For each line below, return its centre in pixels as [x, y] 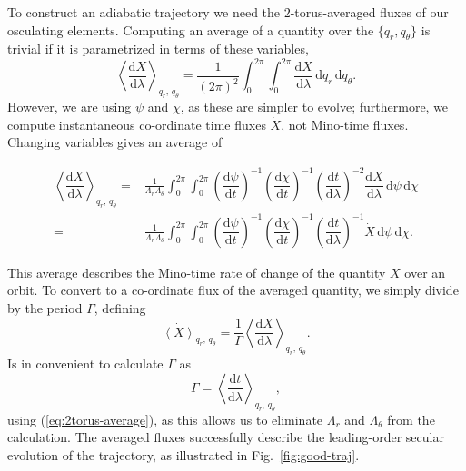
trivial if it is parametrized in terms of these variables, [158, 49]
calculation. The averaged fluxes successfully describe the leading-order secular [226, 437]
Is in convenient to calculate [85, 363]
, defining [120, 308]
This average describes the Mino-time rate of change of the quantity [197, 272]
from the [411, 419]
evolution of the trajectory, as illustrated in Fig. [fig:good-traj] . [183, 454]
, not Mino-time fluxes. [345, 124]
